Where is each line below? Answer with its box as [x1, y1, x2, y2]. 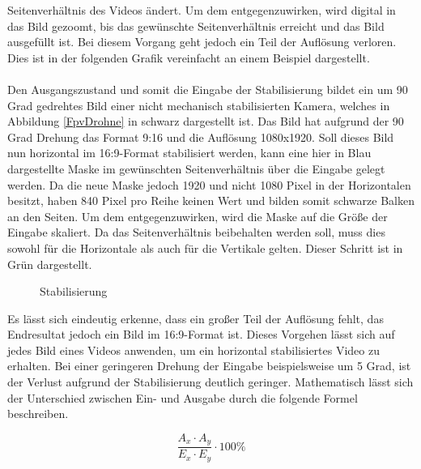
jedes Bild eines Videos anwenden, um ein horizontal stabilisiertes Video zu [7, 341, 380, 358]
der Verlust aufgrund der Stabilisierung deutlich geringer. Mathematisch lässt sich [7, 373, 414, 390]
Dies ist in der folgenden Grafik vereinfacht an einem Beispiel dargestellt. [7, 49, 370, 66]
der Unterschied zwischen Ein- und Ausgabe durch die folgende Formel [7, 389, 358, 406]
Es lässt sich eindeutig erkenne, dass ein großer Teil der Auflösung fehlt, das [7, 309, 384, 326]
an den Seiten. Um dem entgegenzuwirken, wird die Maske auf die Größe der [7, 207, 388, 224]
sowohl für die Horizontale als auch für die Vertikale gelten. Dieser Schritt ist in [7, 239, 403, 256]
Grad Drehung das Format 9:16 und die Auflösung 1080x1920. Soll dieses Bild [7, 128, 394, 145]
